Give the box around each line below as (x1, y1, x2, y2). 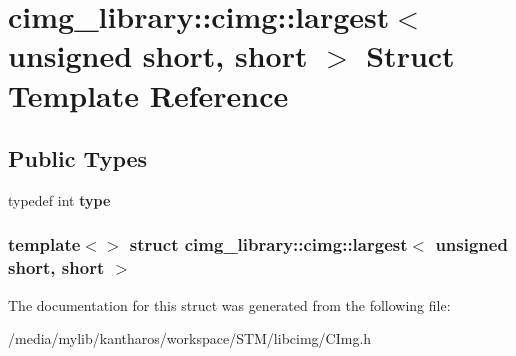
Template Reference (8, 74, 289, 115)
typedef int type (8, 189, 111, 210)
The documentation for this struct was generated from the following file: (8, 294, 451, 315)
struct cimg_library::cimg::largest (129, 232, 408, 257)
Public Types (8, 143, 148, 174)
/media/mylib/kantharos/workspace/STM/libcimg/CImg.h (8, 328, 372, 349)
